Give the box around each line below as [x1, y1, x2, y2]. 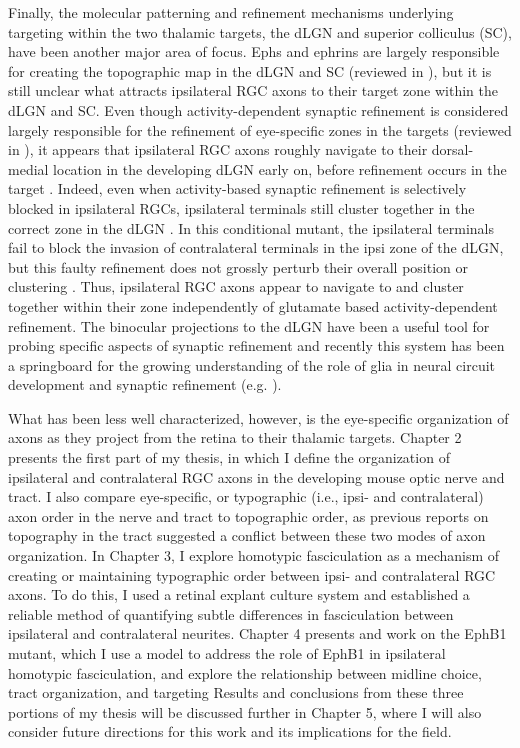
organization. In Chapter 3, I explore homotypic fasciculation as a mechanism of [8, 545, 500, 566]
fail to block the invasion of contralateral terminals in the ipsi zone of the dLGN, [8, 237, 504, 258]
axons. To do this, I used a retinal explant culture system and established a [8, 584, 470, 605]
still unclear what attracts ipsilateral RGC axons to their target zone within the [8, 80, 499, 101]
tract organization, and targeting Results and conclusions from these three [8, 682, 464, 703]
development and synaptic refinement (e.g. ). [8, 374, 282, 395]
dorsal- [431, 139, 474, 160]
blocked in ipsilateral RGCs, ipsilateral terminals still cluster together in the [8, 197, 475, 218]
